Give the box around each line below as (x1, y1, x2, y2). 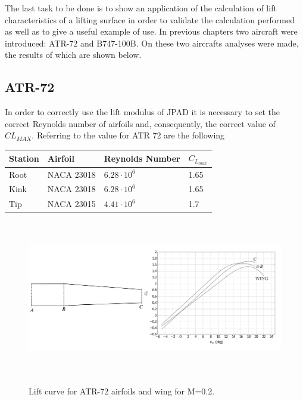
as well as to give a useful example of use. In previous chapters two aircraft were (5, 25, 298, 38)
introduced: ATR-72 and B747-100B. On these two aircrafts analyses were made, (5, 36, 299, 49)
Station (9, 152, 39, 165)
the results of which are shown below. (5, 48, 142, 61)
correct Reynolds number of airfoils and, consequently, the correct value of (5, 117, 276, 129)
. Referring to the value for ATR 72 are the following (32, 129, 225, 141)
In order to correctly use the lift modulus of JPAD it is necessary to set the (5, 106, 280, 118)
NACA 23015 (47, 198, 96, 210)
